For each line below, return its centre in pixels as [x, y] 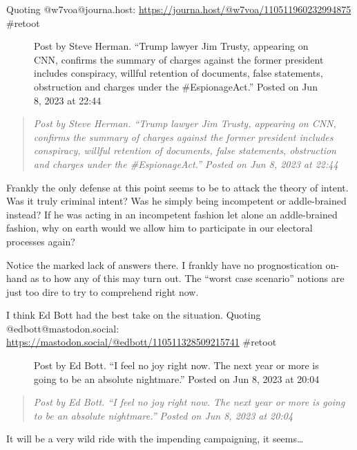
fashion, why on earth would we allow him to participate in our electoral [160, 228]
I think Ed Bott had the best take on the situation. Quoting [134, 315]
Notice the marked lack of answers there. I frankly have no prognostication [164, 264]
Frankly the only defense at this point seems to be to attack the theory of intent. [177, 187]
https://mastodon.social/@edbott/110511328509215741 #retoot [142, 342]
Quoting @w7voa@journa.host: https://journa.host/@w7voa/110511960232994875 [179, 9]
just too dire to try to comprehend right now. [103, 291]
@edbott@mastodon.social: [63, 328]
